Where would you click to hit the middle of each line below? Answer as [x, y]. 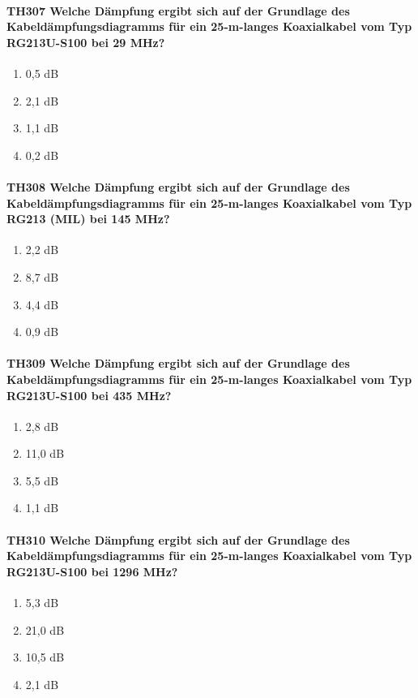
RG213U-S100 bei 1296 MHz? [92, 571]
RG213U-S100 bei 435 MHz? [89, 395]
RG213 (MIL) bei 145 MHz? [88, 219]
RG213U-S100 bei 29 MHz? [86, 42]
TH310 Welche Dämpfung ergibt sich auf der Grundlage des [178, 539]
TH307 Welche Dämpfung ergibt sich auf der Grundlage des [178, 10]
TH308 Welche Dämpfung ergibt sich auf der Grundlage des [178, 186]
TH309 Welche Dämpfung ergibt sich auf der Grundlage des [178, 363]
